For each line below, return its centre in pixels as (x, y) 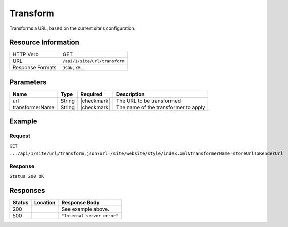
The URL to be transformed (148, 101)
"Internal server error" (90, 216)
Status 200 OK (27, 176)
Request (20, 136)
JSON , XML (73, 68)
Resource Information (44, 43)
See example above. (85, 209)
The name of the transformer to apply (160, 107)
